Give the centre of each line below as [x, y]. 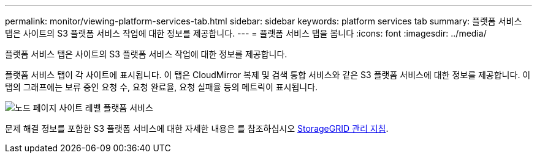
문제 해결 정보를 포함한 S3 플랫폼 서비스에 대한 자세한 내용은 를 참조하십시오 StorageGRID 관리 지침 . [197, 128]
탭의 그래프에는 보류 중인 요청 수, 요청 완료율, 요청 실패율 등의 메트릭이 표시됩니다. [162, 87]
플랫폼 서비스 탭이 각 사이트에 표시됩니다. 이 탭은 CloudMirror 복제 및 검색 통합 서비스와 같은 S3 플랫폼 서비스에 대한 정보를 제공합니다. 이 [268, 75]
